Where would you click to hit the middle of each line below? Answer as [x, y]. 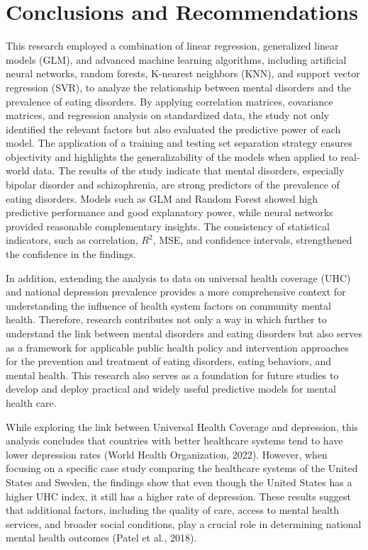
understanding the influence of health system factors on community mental [168, 305]
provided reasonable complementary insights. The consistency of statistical [168, 226]
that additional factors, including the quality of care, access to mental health [173, 510]
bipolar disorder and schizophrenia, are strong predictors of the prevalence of [173, 185]
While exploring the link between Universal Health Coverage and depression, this [182, 426]
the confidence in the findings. [71, 254]
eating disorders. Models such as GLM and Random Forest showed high [162, 198]
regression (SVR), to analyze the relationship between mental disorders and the [178, 87]
